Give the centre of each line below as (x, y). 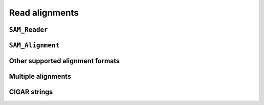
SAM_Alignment (34, 45)
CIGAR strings (31, 92)
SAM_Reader (29, 30)
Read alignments (44, 13)
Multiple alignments (40, 77)
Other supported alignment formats (64, 61)
